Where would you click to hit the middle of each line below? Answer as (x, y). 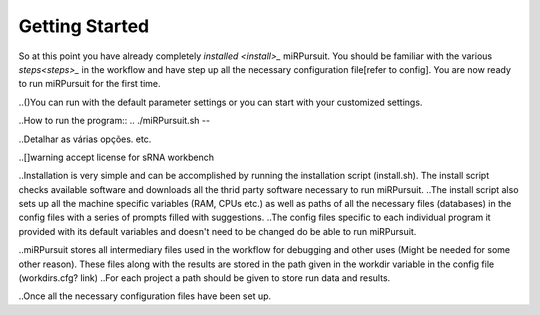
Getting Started (84, 26)
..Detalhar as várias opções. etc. (85, 139)
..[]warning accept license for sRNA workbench (116, 157)
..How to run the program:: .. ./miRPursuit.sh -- (114, 121)
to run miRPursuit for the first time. (89, 84)
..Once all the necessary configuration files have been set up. (145, 296)
